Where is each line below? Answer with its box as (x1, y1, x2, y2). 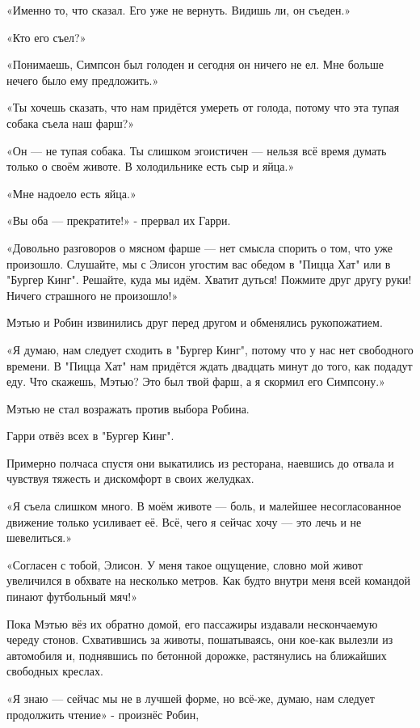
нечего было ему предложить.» (6, 71, 159, 88)
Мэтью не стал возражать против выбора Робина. (6, 400, 250, 417)
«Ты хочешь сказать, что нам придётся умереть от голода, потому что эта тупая (6, 99, 400, 116)
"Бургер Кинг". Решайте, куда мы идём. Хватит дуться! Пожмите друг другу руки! (6, 271, 412, 288)
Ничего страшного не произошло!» (6, 286, 178, 303)
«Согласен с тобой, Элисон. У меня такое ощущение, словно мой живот (6, 556, 363, 573)
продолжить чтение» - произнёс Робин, (6, 705, 199, 722)
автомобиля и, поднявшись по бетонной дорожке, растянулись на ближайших (6, 646, 387, 663)
